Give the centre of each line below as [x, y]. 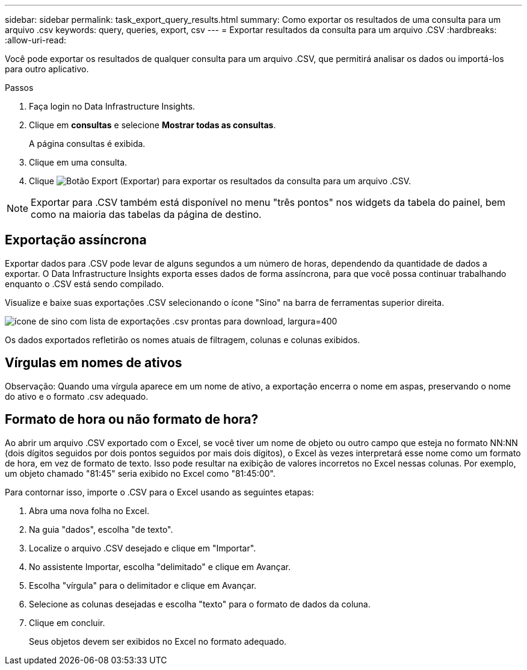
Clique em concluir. [67, 622]
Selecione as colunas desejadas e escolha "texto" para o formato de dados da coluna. [200, 604]
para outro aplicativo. [47, 69]
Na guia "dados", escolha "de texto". [101, 529]
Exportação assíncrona [76, 240]
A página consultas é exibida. [87, 144]
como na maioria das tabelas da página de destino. [146, 214]
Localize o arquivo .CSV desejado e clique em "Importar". [143, 548]
